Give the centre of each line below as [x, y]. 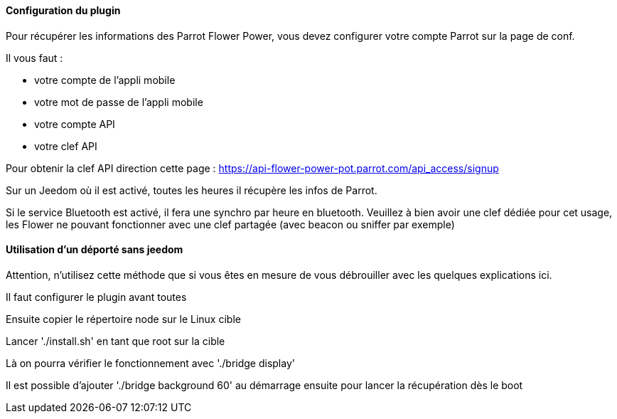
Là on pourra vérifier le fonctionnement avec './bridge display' [150, 363]
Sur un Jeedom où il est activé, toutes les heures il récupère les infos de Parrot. [192, 190]
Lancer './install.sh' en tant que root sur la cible [116, 341]
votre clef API [66, 146]
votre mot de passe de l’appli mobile [119, 102]
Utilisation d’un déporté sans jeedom [95, 250]
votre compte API [75, 124]
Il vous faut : [34, 58]
